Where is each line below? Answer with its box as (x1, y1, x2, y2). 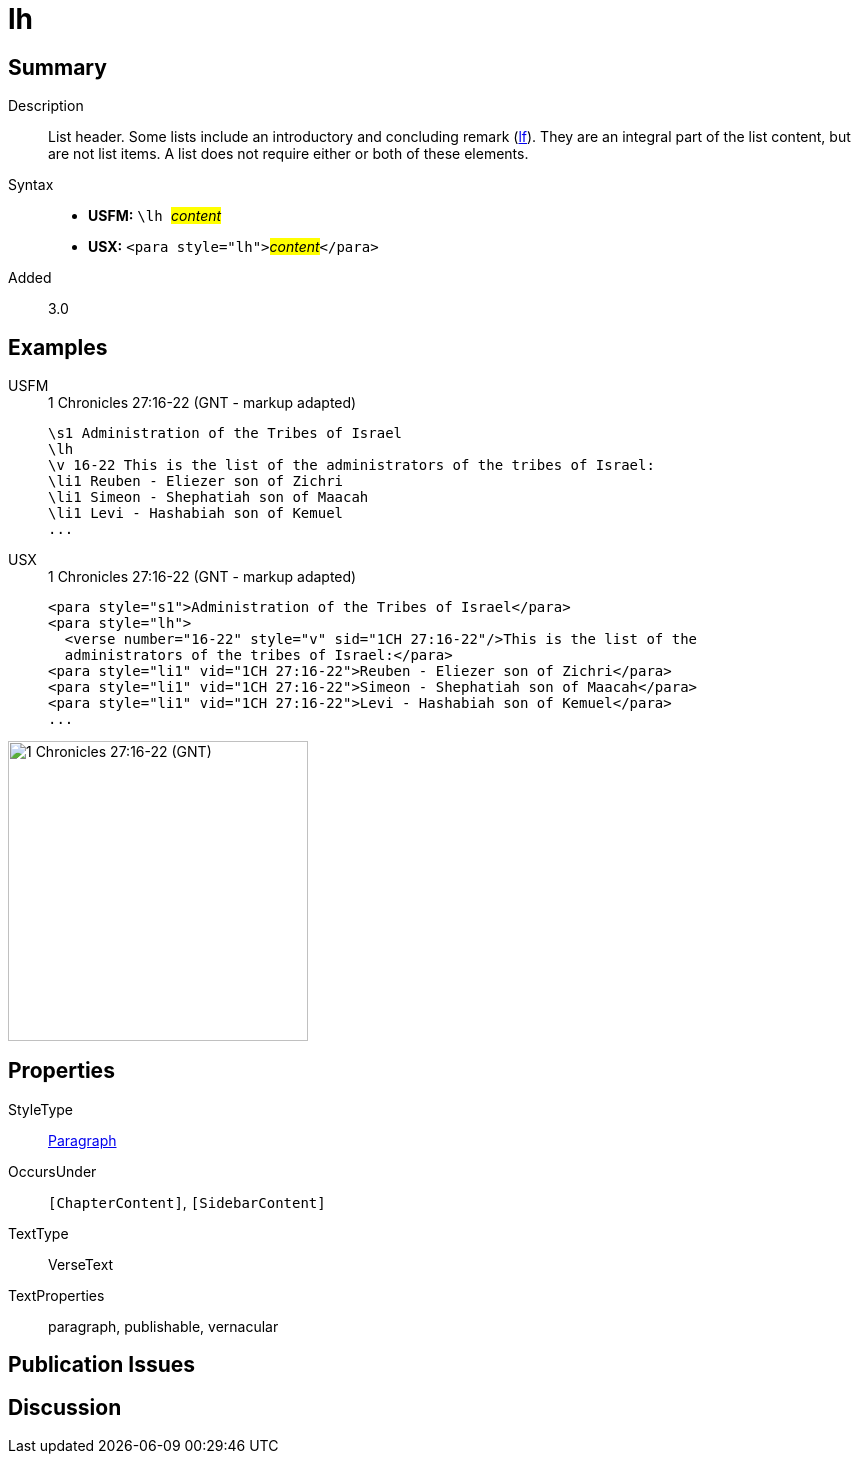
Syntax (8, 176, 54, 194)
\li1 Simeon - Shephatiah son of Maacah (48, 489, 369, 506)
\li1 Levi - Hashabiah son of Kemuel (48, 505, 344, 522)
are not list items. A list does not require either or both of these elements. (48, 145, 529, 163)
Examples (8, 334, 108, 360)
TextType (8, 1224, 69, 1242)
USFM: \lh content (88, 207, 222, 225)
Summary (8, 54, 107, 80)
